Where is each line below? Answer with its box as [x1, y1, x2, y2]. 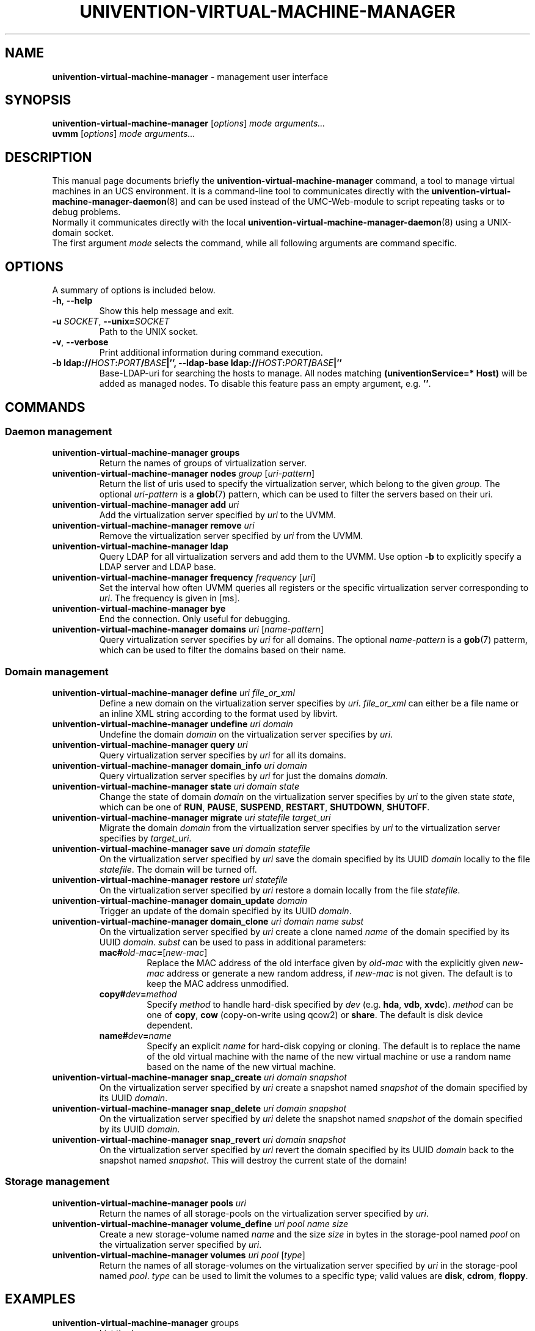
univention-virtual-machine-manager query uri [52, 739, 248, 750]
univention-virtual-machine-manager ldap [52, 541, 228, 552]
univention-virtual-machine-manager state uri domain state [52, 781, 300, 792]
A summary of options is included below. [52, 285, 216, 296]
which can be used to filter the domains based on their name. [99, 645, 346, 656]
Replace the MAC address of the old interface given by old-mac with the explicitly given [147, 958, 500, 969]
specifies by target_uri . [99, 833, 192, 844]
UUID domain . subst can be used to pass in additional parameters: [99, 937, 366, 948]
